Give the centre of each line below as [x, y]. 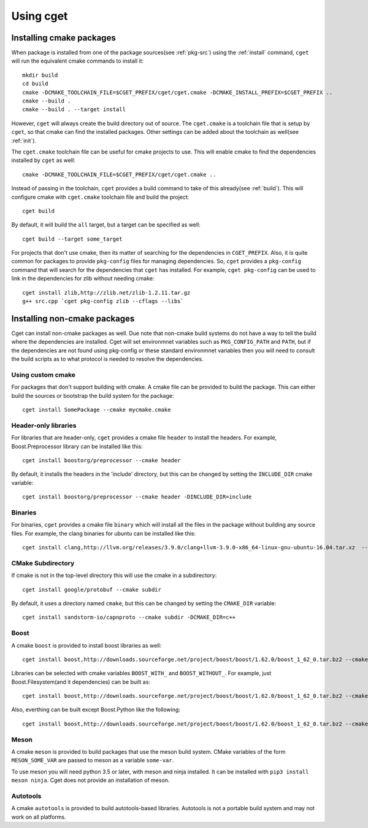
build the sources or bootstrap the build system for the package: [93, 395]
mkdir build [40, 75]
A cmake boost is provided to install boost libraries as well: [86, 645]
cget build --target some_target [72, 239]
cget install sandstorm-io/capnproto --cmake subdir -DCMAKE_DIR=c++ [129, 617]
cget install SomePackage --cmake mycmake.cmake [97, 410]
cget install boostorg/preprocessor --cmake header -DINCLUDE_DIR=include [137, 497]
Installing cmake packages [63, 38]
